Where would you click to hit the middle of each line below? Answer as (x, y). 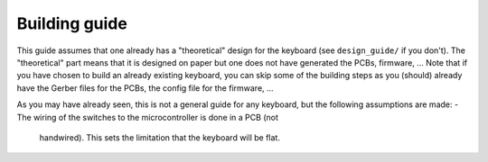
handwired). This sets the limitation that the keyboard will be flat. (160, 137)
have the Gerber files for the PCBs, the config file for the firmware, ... (145, 88)
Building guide (72, 23)
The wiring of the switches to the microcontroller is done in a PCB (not (148, 117)
